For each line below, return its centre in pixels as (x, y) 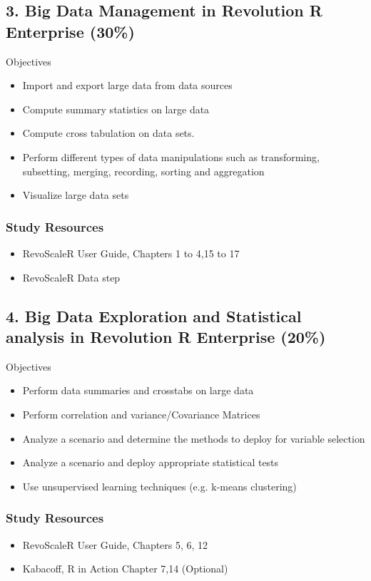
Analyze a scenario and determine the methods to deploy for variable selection (194, 438)
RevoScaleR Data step (71, 277)
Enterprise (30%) (70, 31)
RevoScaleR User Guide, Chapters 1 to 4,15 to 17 (131, 253)
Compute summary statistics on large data (116, 109)
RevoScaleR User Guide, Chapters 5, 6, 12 (115, 544)
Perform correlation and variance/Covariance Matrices (141, 414)
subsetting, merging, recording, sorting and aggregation (143, 171)
